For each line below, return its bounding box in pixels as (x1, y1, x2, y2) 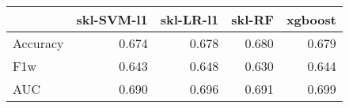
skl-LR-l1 (160, 10, 219, 28)
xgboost (286, 10, 336, 28)
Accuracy (13, 34, 64, 52)
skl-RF (231, 10, 274, 28)
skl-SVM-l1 (76, 10, 148, 28)
